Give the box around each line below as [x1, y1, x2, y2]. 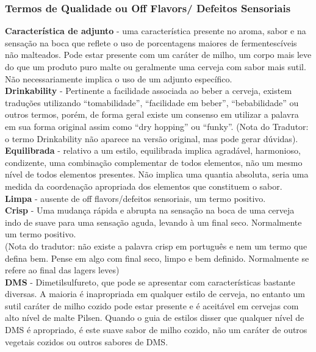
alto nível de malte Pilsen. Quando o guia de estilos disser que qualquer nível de [5, 311, 304, 324]
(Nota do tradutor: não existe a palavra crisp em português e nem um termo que [5, 239, 307, 252]
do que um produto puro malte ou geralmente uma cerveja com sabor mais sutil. [5, 60, 306, 73]
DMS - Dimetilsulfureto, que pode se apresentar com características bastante [5, 275, 295, 288]
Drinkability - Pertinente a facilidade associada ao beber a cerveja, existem [5, 84, 292, 97]
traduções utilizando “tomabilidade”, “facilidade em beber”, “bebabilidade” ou [5, 96, 299, 109]
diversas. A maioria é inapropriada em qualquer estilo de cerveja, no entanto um [5, 287, 306, 300]
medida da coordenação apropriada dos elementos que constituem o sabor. [5, 179, 282, 192]
